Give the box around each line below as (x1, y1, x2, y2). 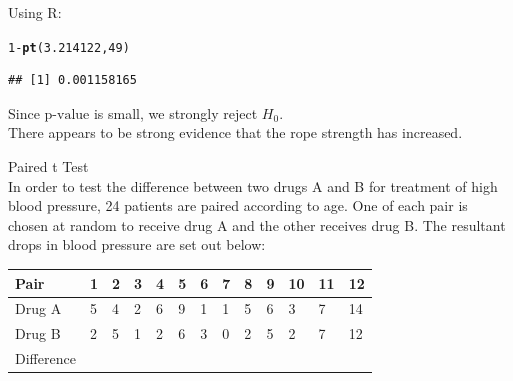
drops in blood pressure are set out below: (8, 234, 266, 255)
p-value (44, 107, 90, 122)
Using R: (8, 2, 62, 22)
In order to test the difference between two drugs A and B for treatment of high (8, 175, 498, 196)
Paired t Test (8, 156, 89, 177)
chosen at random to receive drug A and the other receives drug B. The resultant (8, 214, 506, 235)
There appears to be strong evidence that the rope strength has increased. (8, 122, 463, 143)
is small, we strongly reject (93, 102, 258, 123)
